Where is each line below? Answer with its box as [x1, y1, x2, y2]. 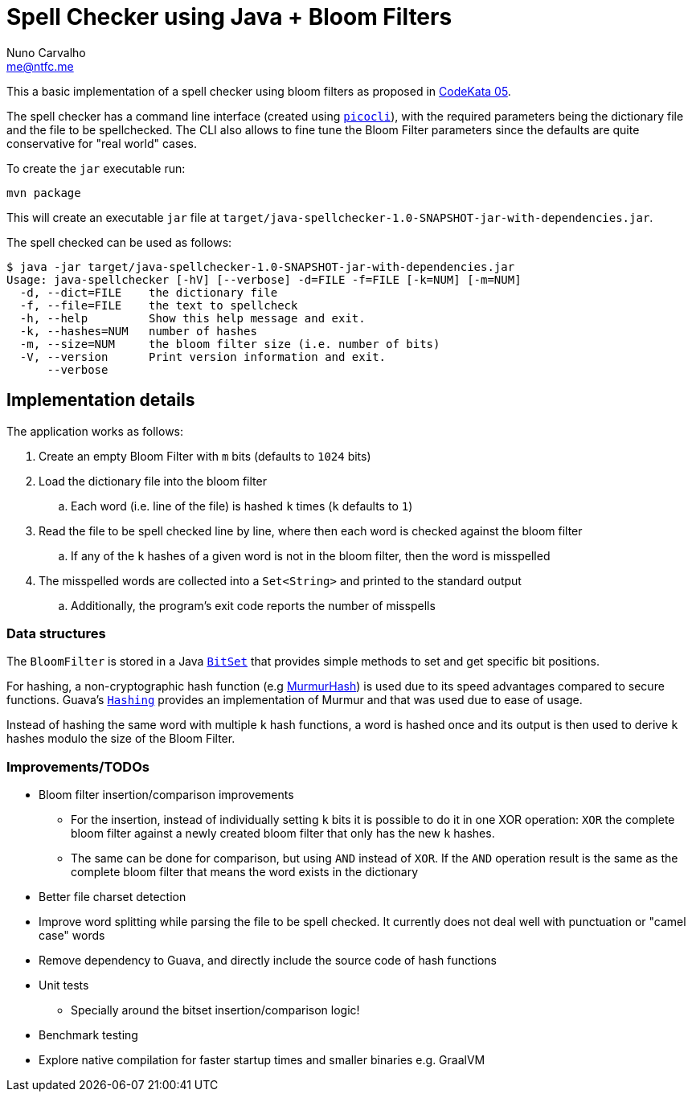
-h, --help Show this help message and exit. [19, 311, 366, 325]
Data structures [6, 625, 106, 641]
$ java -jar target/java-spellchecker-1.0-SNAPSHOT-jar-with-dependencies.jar [6, 260, 515, 273]
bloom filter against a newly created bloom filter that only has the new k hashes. [71, 826, 495, 841]
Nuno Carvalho [6, 45, 86, 59]
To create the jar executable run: [6, 161, 186, 175]
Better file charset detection [39, 890, 186, 904]
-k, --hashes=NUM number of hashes [19, 324, 257, 338]
